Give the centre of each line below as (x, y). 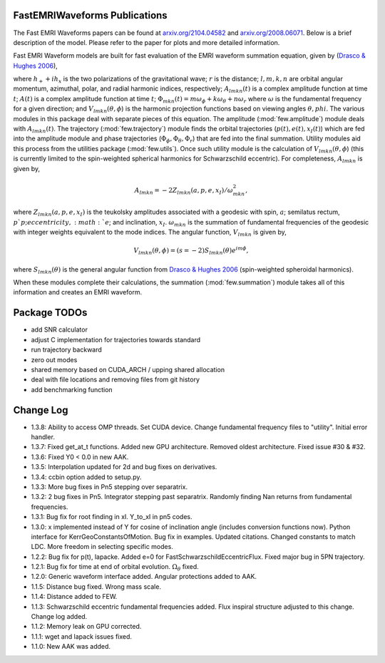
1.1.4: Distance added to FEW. (74, 597)
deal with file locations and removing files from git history (115, 380)
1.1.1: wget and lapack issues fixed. (81, 636)
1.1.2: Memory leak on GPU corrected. (86, 627)
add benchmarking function (72, 389)
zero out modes (54, 359)
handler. (43, 437)
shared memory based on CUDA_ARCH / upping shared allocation (128, 369)
